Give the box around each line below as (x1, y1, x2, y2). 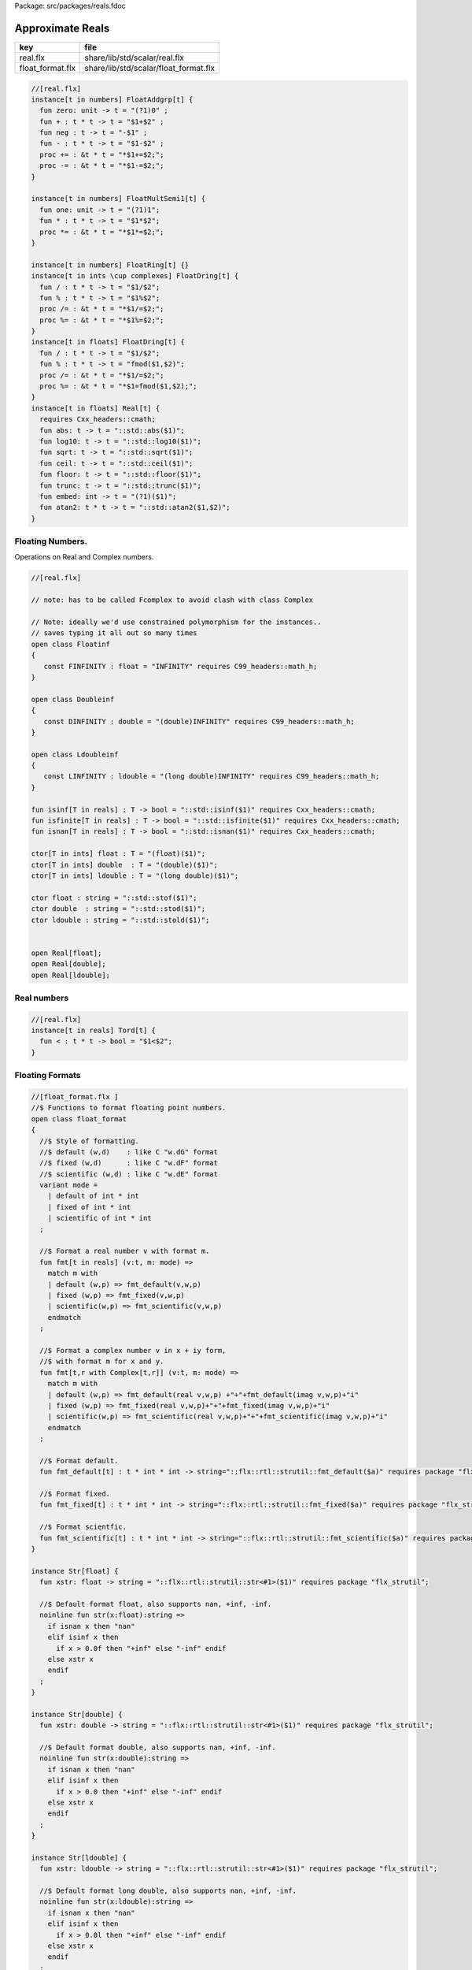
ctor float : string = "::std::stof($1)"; (31, 893, 197, 902)
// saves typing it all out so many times (31, 629, 197, 637)
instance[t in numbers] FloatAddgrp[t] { (31, 95, 194, 104)
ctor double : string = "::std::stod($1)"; (31, 905, 206, 913)
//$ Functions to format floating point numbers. (31, 1103, 227, 1113)
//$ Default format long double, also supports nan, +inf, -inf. (39, 1886, 297, 1895)
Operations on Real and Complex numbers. (14, 552, 154, 562)
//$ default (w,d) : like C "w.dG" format (39, 1147, 218, 1156)
